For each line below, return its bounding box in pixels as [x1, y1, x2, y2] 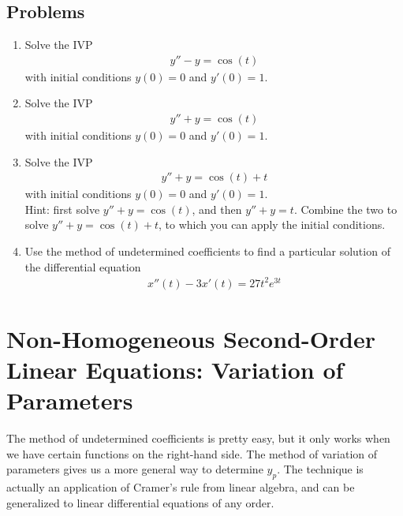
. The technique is [277, 461, 364, 477]
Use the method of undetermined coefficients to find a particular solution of [24, 243, 390, 260]
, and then [192, 200, 242, 217]
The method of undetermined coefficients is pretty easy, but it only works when [6, 430, 390, 447]
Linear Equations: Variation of [6, 353, 344, 386]
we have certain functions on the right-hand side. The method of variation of [6, 445, 378, 462]
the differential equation [24, 258, 141, 275]
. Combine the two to [293, 200, 397, 217]
